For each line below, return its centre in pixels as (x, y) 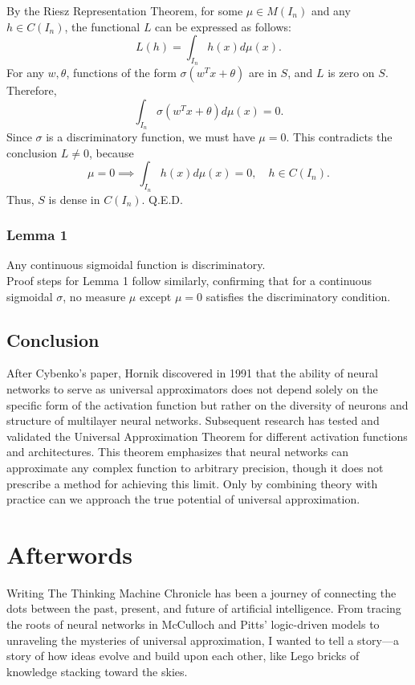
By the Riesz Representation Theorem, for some (125, 10)
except (155, 296)
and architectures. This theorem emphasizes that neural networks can (177, 452)
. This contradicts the (339, 137)
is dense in (74, 199)
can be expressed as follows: (223, 26)
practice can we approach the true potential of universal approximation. (183, 499)
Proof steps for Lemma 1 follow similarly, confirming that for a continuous (189, 280)
